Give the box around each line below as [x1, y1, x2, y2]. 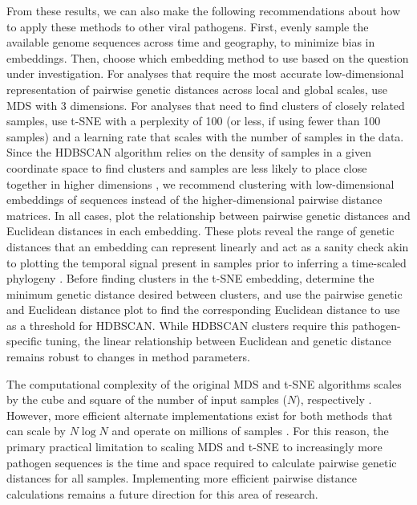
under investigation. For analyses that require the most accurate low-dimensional [6, 65, 404, 82]
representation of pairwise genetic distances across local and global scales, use [6, 80, 387, 97]
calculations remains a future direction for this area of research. [6, 485, 318, 502]
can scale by [6, 422, 66, 439]
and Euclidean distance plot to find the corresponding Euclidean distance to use [6, 301, 400, 318]
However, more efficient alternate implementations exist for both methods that [6, 406, 393, 423]
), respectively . [296, 391, 372, 408]
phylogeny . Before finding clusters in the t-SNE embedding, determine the [6, 270, 374, 287]
